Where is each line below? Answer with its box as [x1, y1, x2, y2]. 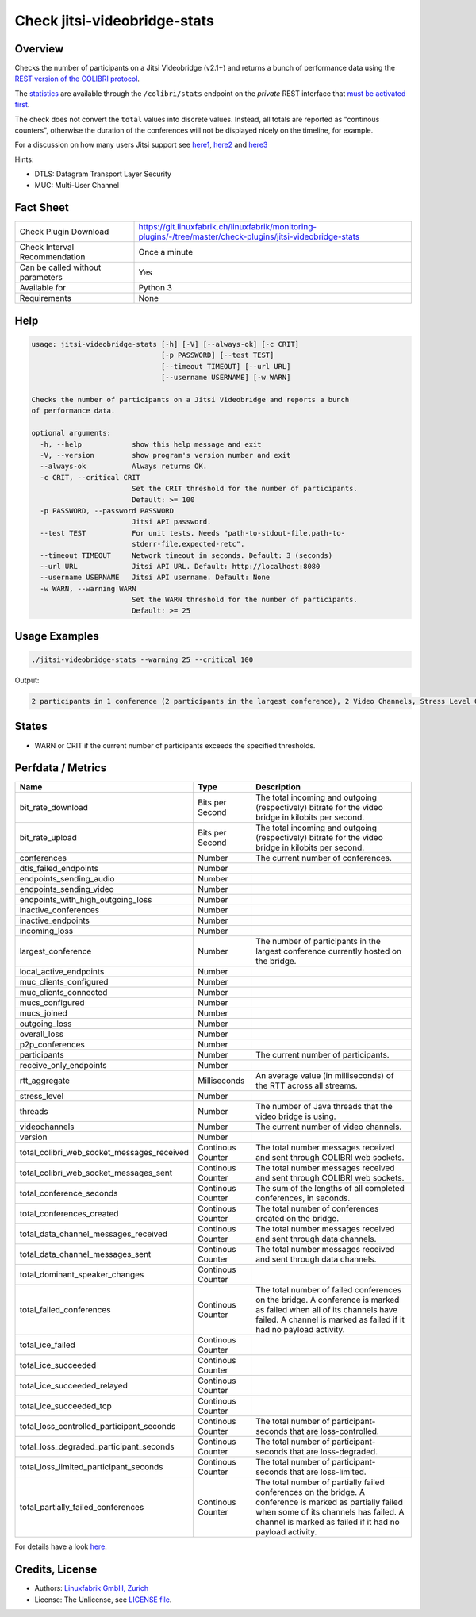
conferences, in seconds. [255, 1193, 351, 1204]
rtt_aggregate [19, 1075, 71, 1086]
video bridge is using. [255, 1111, 336, 1122]
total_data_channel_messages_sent [19, 1249, 152, 1260]
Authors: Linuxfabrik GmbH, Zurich [34, 1584, 149, 1593]
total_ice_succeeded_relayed [19, 1381, 129, 1392]
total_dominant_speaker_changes [19, 1269, 144, 1281]
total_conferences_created [19, 1208, 119, 1219]
